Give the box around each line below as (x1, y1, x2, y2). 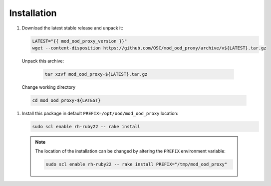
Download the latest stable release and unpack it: (21, 25, 123, 31)
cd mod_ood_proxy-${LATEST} (32, 97, 101, 103)
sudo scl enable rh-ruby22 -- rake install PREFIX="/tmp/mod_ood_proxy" (45, 162, 228, 167)
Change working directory (21, 84, 76, 90)
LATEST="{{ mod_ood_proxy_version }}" (32, 38, 127, 44)
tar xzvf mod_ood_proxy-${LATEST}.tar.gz (44, 71, 148, 77)
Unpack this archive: (21, 58, 64, 64)
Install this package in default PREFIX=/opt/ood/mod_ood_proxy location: (21, 110, 179, 116)
